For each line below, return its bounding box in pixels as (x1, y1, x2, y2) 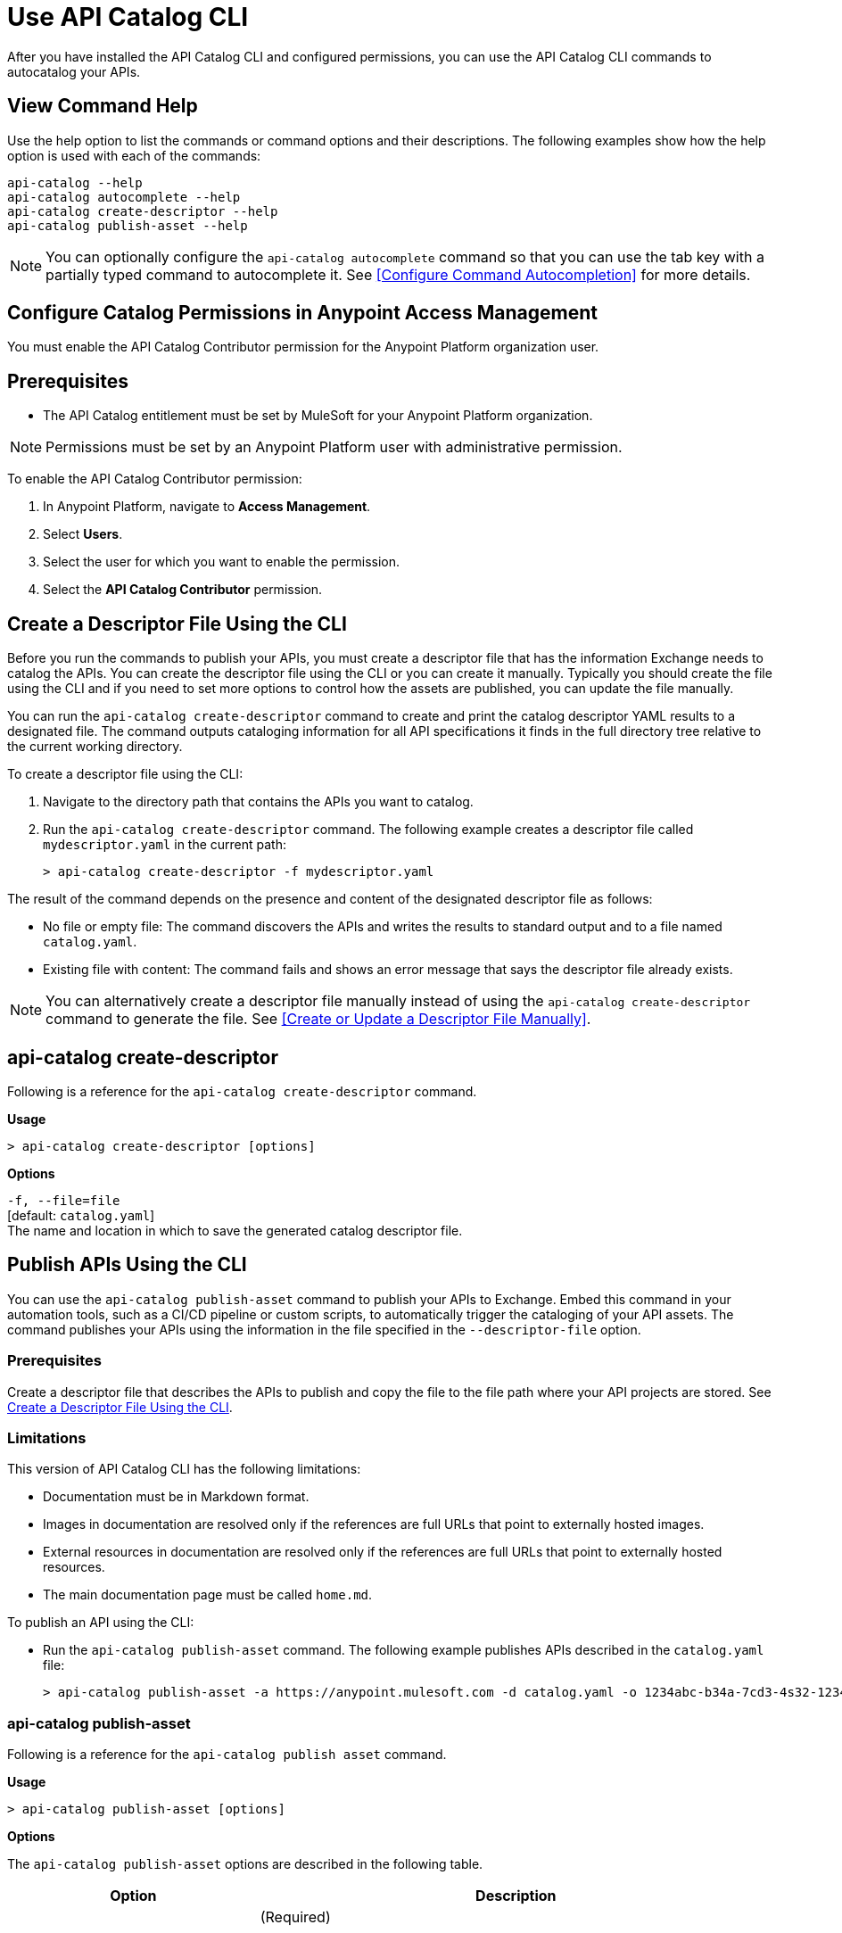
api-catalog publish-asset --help (7, 218, 248, 233)
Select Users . (43, 526, 123, 542)
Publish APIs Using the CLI (7, 1253, 247, 1276)
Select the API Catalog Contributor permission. (43, 582, 323, 598)
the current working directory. (7, 739, 183, 755)
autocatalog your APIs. (7, 63, 141, 79)
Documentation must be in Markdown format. (43, 1489, 310, 1505)
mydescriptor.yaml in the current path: (43, 837, 287, 853)
